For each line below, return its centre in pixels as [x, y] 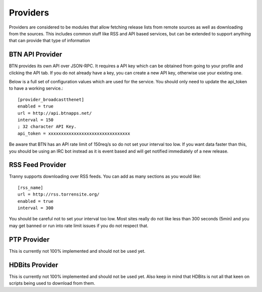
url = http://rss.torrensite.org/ [58, 194]
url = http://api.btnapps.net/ [55, 113]
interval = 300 [36, 208]
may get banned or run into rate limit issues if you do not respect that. [79, 226]
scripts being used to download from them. [52, 283]
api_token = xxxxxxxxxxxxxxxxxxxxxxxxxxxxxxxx [74, 133]
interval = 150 [36, 120]
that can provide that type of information [49, 41]
